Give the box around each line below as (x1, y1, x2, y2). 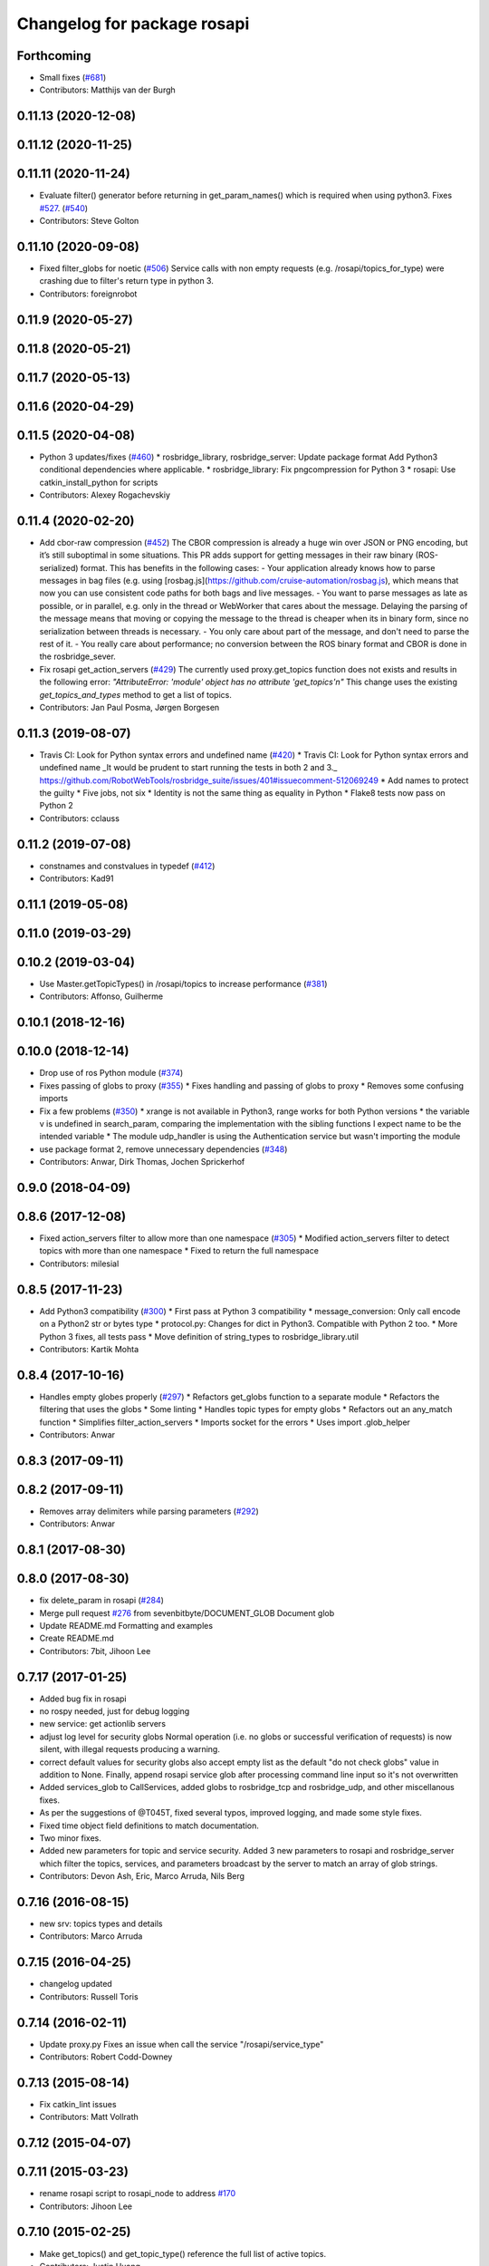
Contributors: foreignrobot (39, 288, 138, 299)
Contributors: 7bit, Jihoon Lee (39, 1645, 151, 1656)
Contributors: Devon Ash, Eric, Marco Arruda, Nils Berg (39, 1871, 244, 1882)
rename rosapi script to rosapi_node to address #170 (39, 2188, 235, 2199)
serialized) (39, 562, 79, 573)
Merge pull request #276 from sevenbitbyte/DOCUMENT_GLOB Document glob (39, 1607, 335, 1618)
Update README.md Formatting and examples (39, 1621, 213, 1631)
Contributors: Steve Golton (39, 216, 139, 227)
